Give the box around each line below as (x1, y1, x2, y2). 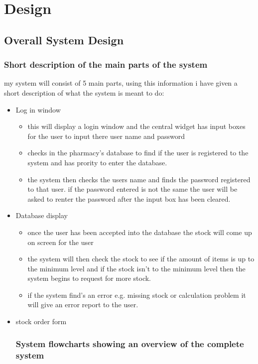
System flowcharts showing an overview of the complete (15, 337, 244, 350)
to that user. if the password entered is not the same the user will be (27, 184, 238, 194)
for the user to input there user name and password (27, 130, 185, 141)
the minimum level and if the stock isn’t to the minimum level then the (27, 263, 246, 273)
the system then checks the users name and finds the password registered (27, 174, 251, 184)
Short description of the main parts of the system (4, 58, 208, 71)
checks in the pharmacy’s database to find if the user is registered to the (27, 147, 249, 158)
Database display (15, 210, 68, 221)
